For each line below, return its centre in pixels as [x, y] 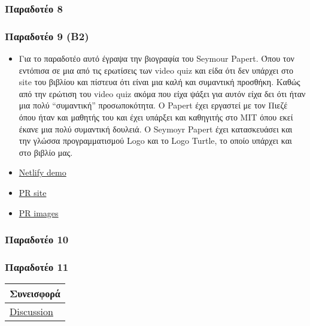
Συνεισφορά [35, 294]
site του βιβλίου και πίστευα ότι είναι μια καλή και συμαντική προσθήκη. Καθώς [159, 82]
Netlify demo [42, 172]
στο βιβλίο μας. [46, 152]
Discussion [31, 312]
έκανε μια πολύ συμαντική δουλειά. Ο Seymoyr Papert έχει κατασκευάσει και [156, 129]
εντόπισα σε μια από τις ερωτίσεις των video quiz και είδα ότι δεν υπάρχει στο [156, 70]
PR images [39, 212]
